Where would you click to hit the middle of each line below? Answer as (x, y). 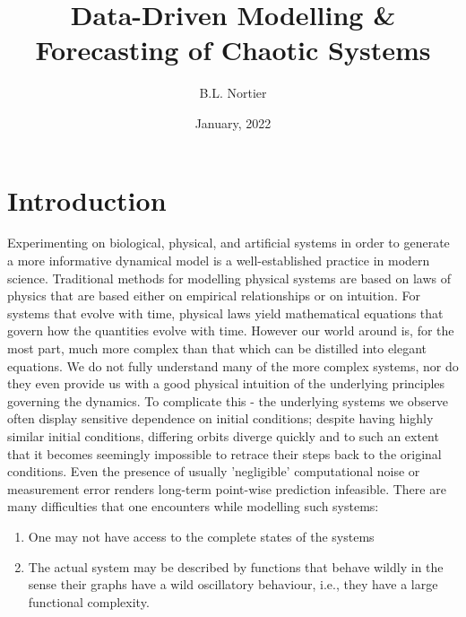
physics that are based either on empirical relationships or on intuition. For (214, 295)
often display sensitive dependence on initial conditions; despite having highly (220, 418)
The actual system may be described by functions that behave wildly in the (236, 566)
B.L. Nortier (233, 93)
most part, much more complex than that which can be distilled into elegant (217, 348)
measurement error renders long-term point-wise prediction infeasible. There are (227, 488)
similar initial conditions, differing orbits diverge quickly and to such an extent (223, 435)
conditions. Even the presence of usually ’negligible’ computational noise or (214, 471)
